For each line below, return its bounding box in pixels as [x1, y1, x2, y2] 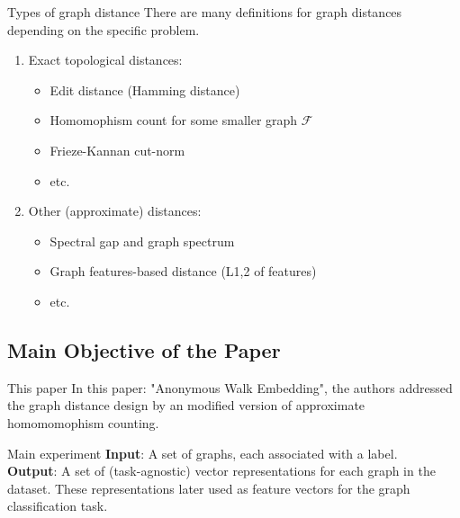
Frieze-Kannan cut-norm [50, 140, 185, 159]
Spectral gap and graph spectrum [50, 231, 235, 250]
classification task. [7, 496, 108, 515]
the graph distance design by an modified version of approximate [7, 396, 365, 415]
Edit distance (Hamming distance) [50, 80, 240, 99]
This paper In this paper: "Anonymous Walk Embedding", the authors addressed [7, 378, 453, 397]
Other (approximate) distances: [28, 201, 202, 220]
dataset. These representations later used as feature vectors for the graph [7, 478, 410, 497]
